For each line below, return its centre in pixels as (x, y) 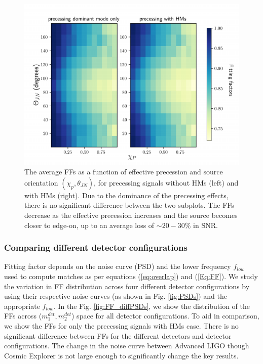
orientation (41, 182)
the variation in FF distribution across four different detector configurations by (127, 286)
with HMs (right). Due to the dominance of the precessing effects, (126, 195)
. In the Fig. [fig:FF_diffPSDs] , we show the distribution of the (152, 306)
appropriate (22, 306)
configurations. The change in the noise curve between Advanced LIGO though (127, 346)
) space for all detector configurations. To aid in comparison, (165, 316)
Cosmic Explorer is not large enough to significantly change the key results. (121, 355)
